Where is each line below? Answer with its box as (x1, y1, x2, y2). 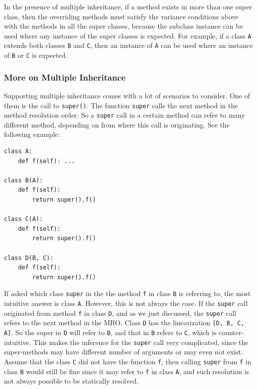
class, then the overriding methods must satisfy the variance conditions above (4, 11, 239, 21)
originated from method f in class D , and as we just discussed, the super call (4, 307, 236, 318)
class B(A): (4, 176, 43, 184)
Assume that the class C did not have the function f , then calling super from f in (4, 356, 252, 366)
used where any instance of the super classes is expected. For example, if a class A (4, 30, 252, 41)
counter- (218, 327, 244, 337)
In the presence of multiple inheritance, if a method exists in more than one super (4, 1, 252, 11)
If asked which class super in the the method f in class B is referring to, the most (4, 288, 251, 299)
